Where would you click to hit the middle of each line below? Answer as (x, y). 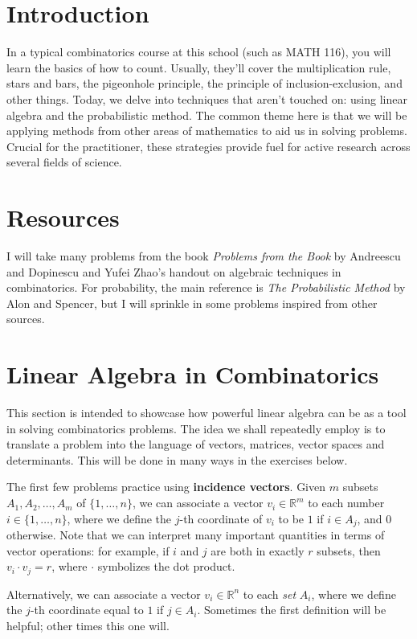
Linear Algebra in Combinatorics (193, 374)
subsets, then (349, 550)
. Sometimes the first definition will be (292, 610)
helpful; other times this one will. (88, 625)
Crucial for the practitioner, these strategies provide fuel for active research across (208, 146)
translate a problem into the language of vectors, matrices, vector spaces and (196, 444)
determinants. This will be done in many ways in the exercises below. (177, 459)
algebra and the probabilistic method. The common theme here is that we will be (207, 115)
